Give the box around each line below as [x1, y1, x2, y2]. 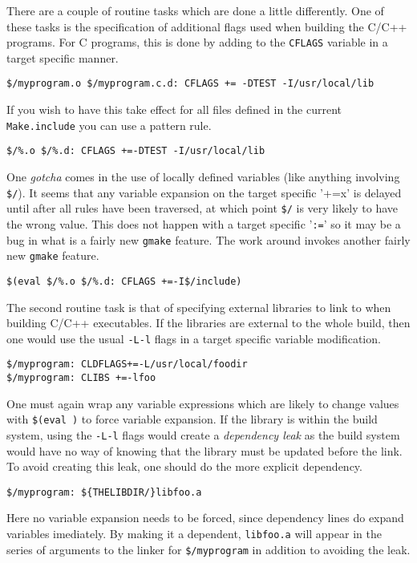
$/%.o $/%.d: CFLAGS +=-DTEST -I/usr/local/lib [6, 145, 265, 157]
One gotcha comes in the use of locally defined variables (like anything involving [6, 168, 400, 184]
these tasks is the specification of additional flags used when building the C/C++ [6, 18, 407, 34]
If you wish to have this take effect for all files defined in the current [6, 101, 342, 118]
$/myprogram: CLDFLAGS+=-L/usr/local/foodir [6, 358, 248, 371]
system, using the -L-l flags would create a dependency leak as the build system [6, 426, 400, 443]
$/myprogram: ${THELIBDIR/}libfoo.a [6, 486, 202, 498]
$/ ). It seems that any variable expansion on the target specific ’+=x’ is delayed [6, 184, 402, 200]
